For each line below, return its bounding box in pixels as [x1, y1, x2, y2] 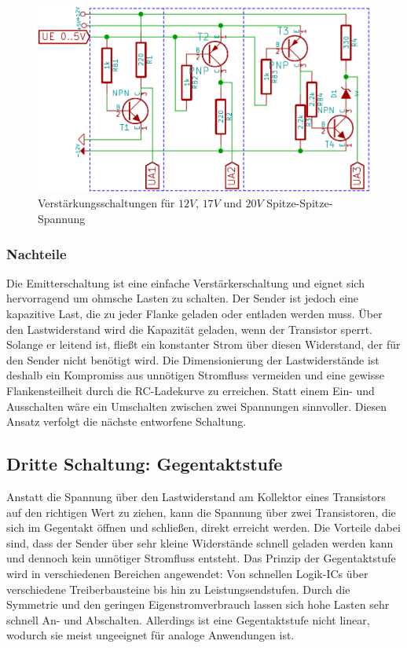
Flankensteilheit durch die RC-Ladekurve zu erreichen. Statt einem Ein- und [6, 382, 375, 398]
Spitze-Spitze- [266, 195, 333, 211]
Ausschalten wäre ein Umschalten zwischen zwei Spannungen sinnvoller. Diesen [6, 397, 387, 414]
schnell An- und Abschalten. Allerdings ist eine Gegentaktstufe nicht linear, [6, 611, 370, 628]
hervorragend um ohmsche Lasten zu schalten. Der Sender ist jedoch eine [6, 290, 359, 306]
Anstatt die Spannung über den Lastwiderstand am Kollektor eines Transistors [6, 488, 386, 504]
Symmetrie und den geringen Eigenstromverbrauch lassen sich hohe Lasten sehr [6, 596, 390, 613]
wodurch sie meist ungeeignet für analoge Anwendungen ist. [6, 627, 295, 643]
